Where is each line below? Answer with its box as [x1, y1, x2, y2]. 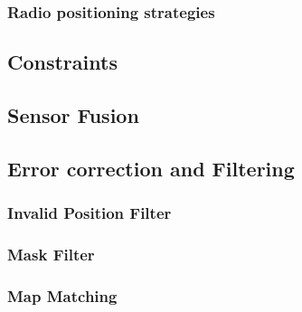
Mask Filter [7, 242, 95, 265]
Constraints [7, 48, 118, 76]
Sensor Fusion [7, 101, 139, 129]
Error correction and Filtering [7, 154, 295, 182]
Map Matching [7, 284, 118, 307]
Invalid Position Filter [7, 202, 172, 224]
